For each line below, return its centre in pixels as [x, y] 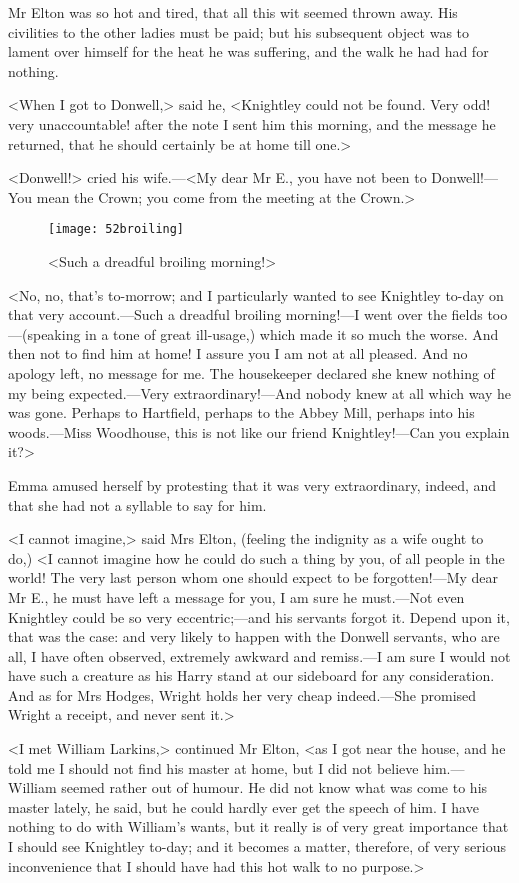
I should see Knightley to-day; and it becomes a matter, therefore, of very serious [257, 846]
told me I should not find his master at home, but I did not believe [213, 767]
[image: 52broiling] [116, 229]
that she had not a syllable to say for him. [137, 504]
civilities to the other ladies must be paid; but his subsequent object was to [239, 31]
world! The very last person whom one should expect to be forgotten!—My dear [253, 577]
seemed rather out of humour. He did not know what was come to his [274, 787]
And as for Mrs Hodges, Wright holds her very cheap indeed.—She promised [242, 694]
